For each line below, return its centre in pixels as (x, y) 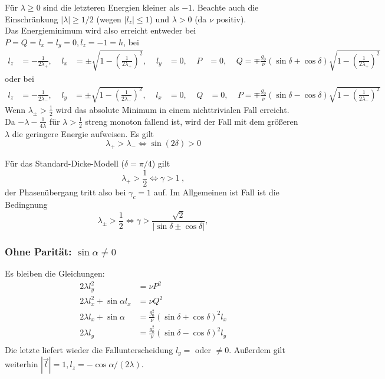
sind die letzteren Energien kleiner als (111, 7)
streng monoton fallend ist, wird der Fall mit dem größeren (192, 121)
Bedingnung (26, 205)
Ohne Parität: (38, 251)
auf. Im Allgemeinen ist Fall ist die (216, 192)
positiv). (231, 19)
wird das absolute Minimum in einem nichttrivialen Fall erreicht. (172, 109)
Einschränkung (32, 19)
